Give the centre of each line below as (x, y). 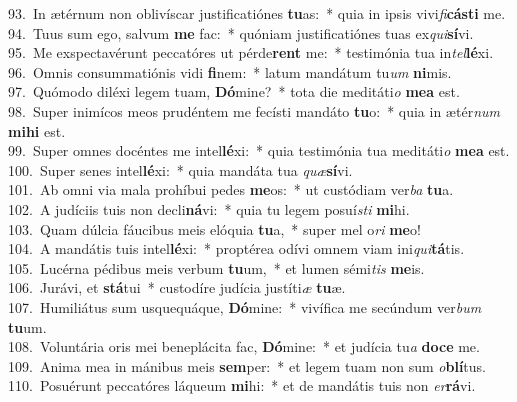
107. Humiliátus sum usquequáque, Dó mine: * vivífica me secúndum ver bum (245, 306)
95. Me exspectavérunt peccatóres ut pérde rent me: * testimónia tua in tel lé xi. (251, 52)
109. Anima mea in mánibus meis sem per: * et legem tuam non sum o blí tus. (247, 365)
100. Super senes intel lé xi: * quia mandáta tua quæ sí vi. (180, 169)
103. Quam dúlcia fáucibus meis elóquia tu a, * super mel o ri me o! (214, 228)
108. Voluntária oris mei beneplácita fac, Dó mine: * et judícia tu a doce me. (244, 346)
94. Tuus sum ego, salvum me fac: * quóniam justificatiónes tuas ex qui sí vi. (241, 32)
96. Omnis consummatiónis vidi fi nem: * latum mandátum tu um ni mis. (230, 71)
